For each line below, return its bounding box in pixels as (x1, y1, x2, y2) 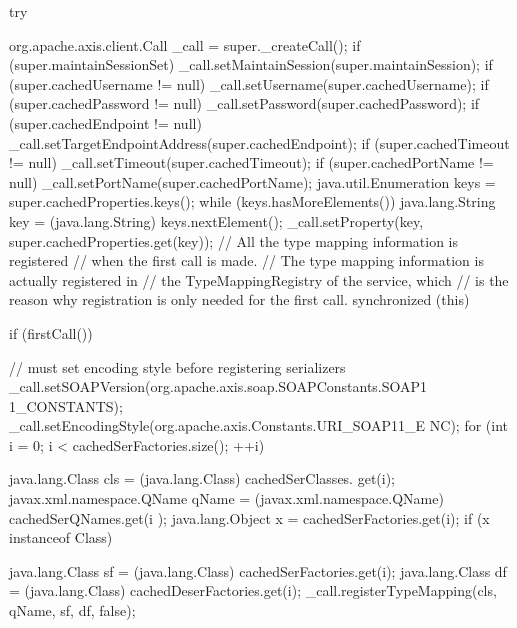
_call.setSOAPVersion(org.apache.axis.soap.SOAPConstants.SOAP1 (9, 376, 428, 397)
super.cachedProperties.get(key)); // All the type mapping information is (9, 230, 459, 251)
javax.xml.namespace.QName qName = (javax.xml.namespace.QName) (9, 488, 444, 509)
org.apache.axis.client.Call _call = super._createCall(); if (9, 34, 361, 55)
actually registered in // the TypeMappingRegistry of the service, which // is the (9, 269, 509, 290)
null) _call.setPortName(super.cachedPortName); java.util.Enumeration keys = (9, 171, 496, 192)
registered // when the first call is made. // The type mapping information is (9, 250, 484, 271)
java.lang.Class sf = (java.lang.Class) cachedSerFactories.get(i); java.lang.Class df (9, 560, 507, 581)
